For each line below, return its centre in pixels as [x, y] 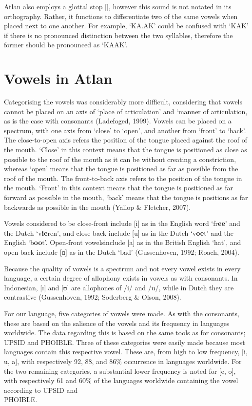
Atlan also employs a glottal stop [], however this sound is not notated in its [118, 6]
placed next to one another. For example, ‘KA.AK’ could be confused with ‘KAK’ [126, 26]
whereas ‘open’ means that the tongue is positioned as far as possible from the [121, 169]
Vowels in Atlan [58, 78]
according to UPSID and [41, 390]
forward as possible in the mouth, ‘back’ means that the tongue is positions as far [126, 197]
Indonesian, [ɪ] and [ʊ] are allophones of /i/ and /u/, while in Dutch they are [119, 287]
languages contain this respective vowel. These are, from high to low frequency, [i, [126, 352]
